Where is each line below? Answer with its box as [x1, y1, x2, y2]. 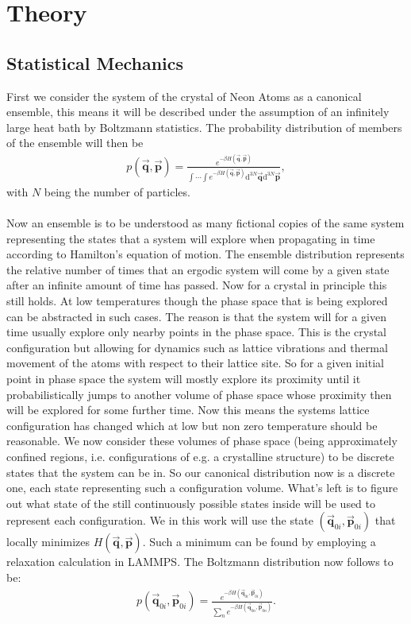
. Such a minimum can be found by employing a [142, 533, 376, 550]
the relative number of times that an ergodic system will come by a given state [6, 261, 390, 277]
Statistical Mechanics [6, 50, 184, 75]
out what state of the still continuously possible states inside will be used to [6, 494, 376, 511]
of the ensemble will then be [6, 134, 144, 151]
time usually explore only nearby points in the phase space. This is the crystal [6, 324, 386, 340]
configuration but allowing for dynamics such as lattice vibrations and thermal [6, 339, 388, 355]
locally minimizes [6, 533, 90, 550]
